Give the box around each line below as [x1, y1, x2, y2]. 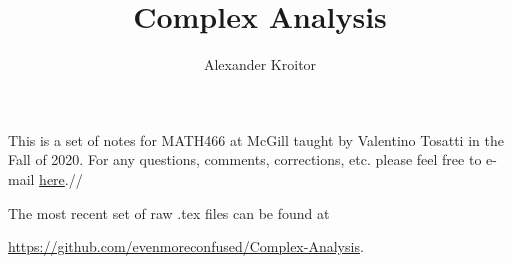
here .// [39, 168, 83, 189]
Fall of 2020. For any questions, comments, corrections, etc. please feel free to [8, 149, 482, 170]
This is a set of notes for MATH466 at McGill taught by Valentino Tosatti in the [8, 129, 504, 150]
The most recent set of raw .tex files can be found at [8, 202, 330, 223]
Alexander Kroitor [203, 54, 317, 75]
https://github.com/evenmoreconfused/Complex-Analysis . [8, 236, 364, 257]
